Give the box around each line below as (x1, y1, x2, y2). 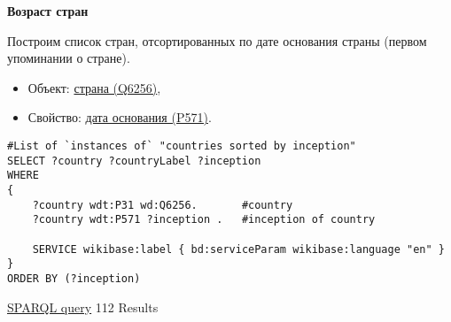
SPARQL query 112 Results (7, 297, 159, 316)
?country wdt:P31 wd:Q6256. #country (32, 198, 293, 211)
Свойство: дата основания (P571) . (27, 108, 212, 126)
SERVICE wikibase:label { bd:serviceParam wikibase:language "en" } (32, 242, 445, 256)
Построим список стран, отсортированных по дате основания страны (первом (7, 31, 427, 50)
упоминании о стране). (7, 49, 130, 67)
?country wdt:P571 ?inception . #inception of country (32, 213, 376, 226)
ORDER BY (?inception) (7, 272, 141, 285)
